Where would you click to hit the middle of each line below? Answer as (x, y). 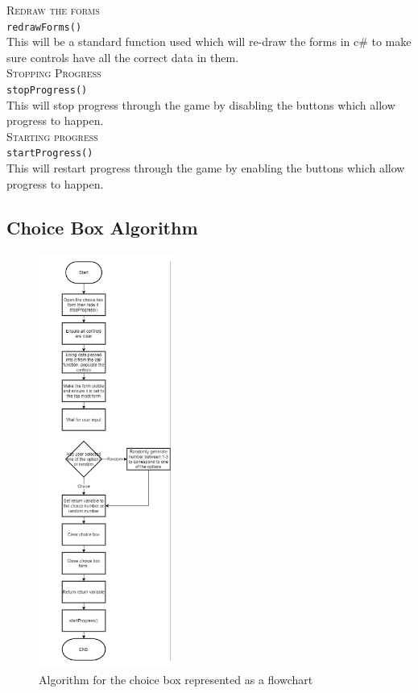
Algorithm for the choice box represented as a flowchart (176, 679)
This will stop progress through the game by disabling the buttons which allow (201, 104)
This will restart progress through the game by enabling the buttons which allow (206, 168)
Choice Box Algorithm (102, 227)
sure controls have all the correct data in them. (123, 57)
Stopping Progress (54, 73)
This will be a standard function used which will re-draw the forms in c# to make (209, 41)
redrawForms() (44, 27)
